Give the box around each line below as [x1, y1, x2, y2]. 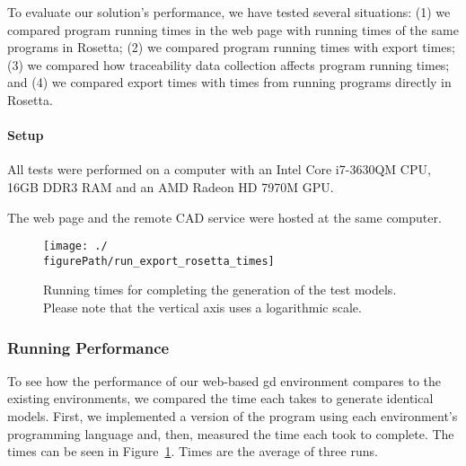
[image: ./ [43, 240, 108, 253]
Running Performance [7, 336, 170, 358]
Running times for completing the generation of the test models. [43, 280, 397, 299]
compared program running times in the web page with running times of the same [7, 20, 459, 39]
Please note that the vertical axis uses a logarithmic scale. [43, 298, 362, 317]
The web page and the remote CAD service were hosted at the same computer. [7, 207, 442, 226]
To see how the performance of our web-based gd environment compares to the [7, 371, 442, 390]
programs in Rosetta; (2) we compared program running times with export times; [7, 38, 455, 57]
